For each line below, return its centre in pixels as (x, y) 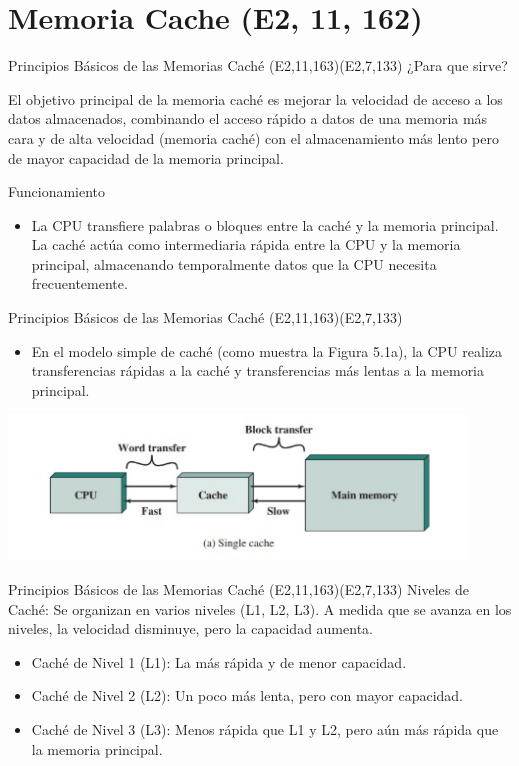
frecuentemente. (79, 283)
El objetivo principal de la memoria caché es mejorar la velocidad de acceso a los (255, 98)
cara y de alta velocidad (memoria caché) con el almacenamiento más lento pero (253, 137)
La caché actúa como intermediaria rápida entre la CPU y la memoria (246, 244)
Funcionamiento (57, 191)
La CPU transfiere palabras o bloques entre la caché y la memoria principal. (265, 224)
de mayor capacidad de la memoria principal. (146, 157)
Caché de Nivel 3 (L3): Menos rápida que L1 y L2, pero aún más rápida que (265, 729)
